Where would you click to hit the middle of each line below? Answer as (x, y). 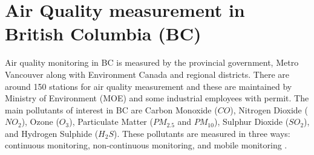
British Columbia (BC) (103, 33)
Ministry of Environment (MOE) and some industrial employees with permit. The (157, 98)
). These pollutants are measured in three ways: (202, 133)
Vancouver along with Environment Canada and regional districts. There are (147, 74)
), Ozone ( (40, 122)
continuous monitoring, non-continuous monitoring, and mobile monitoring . (146, 145)
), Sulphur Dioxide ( (251, 122)
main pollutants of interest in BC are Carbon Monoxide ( (111, 109)
